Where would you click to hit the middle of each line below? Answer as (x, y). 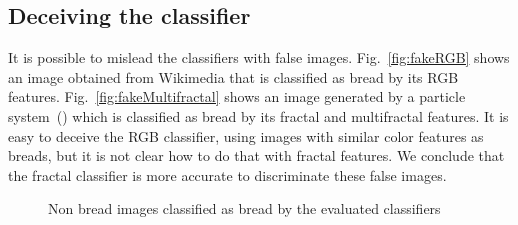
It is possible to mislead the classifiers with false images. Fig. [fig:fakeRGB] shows (259, 57)
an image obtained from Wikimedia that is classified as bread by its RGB (233, 76)
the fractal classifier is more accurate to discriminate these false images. (227, 174)
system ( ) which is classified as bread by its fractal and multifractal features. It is (258, 115)
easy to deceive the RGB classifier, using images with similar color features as (246, 135)
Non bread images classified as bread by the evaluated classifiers (244, 208)
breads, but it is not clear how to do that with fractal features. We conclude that (256, 155)
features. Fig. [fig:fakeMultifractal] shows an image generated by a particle (237, 96)
